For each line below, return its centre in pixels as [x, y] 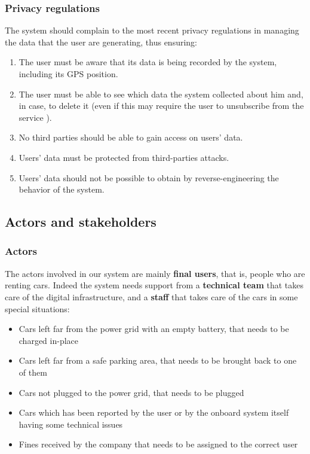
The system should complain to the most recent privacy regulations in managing [152, 30]
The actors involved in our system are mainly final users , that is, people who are [155, 273]
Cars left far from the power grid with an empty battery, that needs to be [154, 329]
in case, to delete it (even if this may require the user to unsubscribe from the [161, 106]
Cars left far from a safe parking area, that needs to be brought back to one [158, 360]
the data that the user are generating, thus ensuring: [101, 42]
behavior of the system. [62, 189]
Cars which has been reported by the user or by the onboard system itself [154, 412]
